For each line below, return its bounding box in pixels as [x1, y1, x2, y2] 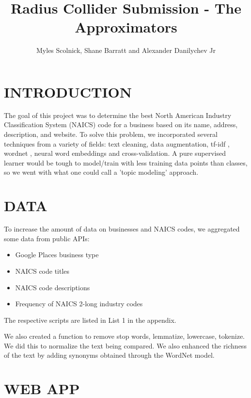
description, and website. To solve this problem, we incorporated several [4, 129, 218, 139]
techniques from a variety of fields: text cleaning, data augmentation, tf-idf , [4, 138, 230, 149]
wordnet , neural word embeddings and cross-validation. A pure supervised [4, 148, 226, 158]
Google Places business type [15, 249, 99, 260]
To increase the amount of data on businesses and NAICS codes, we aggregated [4, 224, 240, 234]
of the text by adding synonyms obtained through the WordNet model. [4, 350, 215, 360]
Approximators [75, 17, 177, 37]
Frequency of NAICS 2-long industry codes [15, 298, 143, 309]
